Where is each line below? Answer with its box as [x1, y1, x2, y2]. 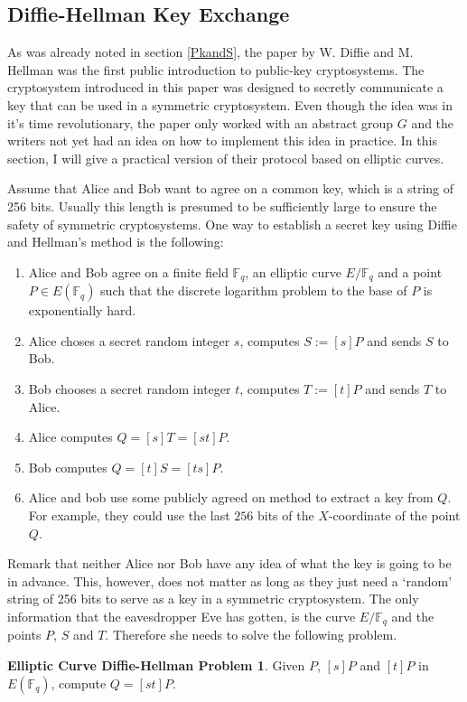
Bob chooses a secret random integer [28, 379, 231, 398]
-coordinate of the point [328, 505, 461, 524]
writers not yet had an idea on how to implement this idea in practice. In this [7, 131, 437, 150]
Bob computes [28, 457, 107, 476]
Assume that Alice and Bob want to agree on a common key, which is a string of [7, 179, 454, 198]
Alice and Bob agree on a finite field [28, 262, 229, 281]
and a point [378, 262, 443, 281]
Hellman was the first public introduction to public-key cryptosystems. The [7, 60, 425, 79]
